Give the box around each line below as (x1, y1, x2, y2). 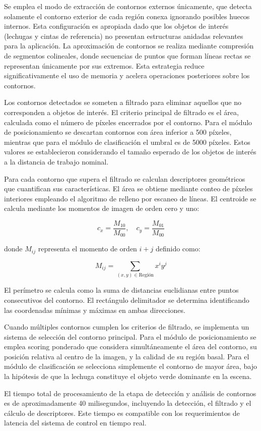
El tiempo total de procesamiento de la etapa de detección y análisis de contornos (4, 388, 256, 398)
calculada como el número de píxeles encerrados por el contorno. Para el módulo (4, 117, 252, 127)
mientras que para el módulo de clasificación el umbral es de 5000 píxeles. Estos (4, 136, 250, 147)
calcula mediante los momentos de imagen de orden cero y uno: (4, 203, 200, 213)
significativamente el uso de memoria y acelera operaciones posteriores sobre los (4, 70, 250, 81)
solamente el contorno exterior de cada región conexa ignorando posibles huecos (4, 11, 250, 21)
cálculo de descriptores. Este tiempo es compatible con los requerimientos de (4, 407, 240, 418)
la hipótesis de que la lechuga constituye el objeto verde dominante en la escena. (4, 371, 252, 382)
